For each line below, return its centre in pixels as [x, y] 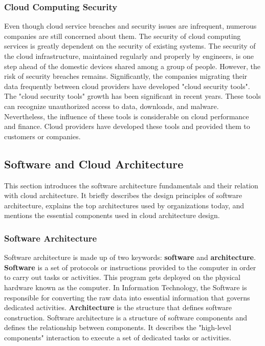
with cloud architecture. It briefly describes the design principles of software [123, 195]
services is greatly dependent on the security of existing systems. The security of [130, 46]
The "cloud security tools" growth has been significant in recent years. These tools [132, 96]
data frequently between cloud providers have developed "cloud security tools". [127, 86]
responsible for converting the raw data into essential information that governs [127, 297]
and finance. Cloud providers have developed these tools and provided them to [127, 126]
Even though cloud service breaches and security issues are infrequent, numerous [130, 26]
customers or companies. [42, 136]
